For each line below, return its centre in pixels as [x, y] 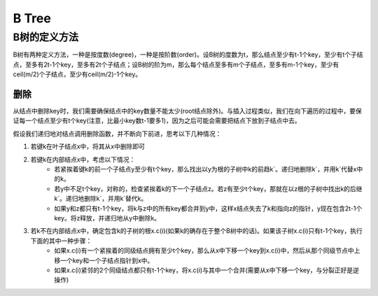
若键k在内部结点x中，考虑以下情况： [83, 159]
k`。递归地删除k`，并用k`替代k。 [101, 199]
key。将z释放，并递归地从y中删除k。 [107, 218]
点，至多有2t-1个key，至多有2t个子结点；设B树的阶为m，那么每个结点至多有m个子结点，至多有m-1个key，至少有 [176, 64]
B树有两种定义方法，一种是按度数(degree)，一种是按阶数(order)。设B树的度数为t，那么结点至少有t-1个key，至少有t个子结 [188, 55]
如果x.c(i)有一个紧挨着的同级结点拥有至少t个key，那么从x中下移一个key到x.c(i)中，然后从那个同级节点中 [204, 251]
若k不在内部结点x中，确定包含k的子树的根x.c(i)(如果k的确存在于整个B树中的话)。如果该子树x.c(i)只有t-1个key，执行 [197, 231]
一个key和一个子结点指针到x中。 [107, 260]
